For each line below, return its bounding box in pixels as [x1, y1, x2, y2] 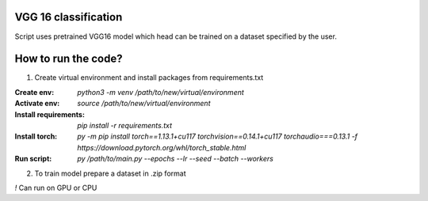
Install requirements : [14, 109, 85, 119]
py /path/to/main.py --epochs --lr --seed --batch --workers [77, 154, 273, 164]
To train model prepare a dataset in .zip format [34, 169, 186, 178]
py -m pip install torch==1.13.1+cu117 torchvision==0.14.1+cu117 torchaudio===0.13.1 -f [77, 131, 358, 142]
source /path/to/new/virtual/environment [77, 99, 211, 108]
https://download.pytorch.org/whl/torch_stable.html [77, 142, 246, 152]
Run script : [14, 154, 52, 164]
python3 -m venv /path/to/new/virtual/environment [77, 87, 245, 97]
